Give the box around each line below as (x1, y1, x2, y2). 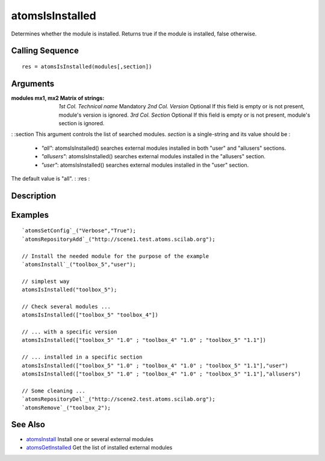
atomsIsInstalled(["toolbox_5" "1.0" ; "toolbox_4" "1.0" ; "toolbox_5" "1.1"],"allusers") (22, 371, 301, 377)
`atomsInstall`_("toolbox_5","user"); (22, 261, 137, 268)
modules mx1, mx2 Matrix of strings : (11, 94, 105, 102)
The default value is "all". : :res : (11, 175, 90, 182)
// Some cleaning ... (22, 387, 85, 394)
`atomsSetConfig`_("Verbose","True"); (22, 227, 137, 234)
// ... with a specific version (22, 329, 117, 335)
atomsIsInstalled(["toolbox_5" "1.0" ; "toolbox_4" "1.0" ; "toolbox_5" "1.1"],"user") (22, 362, 289, 369)
